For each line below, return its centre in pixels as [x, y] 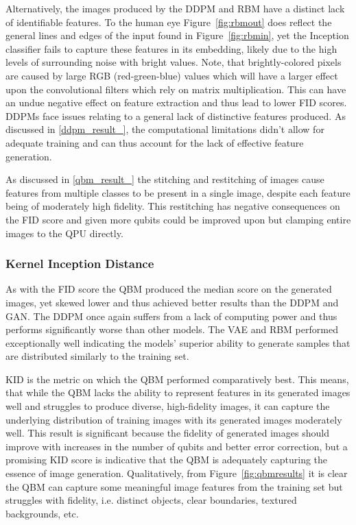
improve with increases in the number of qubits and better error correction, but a [177, 446]
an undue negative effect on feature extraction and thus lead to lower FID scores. [176, 102]
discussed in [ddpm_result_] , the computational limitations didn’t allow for [165, 129]
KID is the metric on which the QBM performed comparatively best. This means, [177, 379]
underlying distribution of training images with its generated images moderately [174, 419]
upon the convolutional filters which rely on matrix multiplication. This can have [176, 89]
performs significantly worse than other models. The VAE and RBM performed [172, 329]
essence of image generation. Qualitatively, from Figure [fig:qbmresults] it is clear [177, 473]
